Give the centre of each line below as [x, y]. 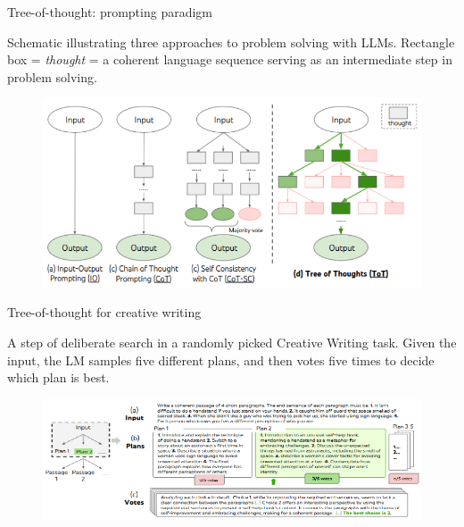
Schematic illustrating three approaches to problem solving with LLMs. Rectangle [231, 42]
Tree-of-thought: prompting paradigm [110, 12]
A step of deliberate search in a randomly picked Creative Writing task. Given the [232, 342]
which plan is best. [58, 377]
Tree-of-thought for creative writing [104, 312]
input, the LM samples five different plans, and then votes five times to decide [221, 360]
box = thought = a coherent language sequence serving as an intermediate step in [230, 59]
